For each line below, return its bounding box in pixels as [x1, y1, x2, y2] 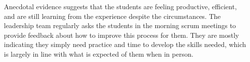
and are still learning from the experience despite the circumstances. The [4, 11, 221, 21]
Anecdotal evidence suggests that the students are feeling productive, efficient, [4, 1, 237, 11]
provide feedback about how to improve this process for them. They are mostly [4, 30, 239, 40]
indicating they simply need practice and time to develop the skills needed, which [4, 39, 246, 49]
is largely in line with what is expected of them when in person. [4, 48, 194, 59]
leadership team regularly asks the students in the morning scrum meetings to [4, 20, 236, 31]
